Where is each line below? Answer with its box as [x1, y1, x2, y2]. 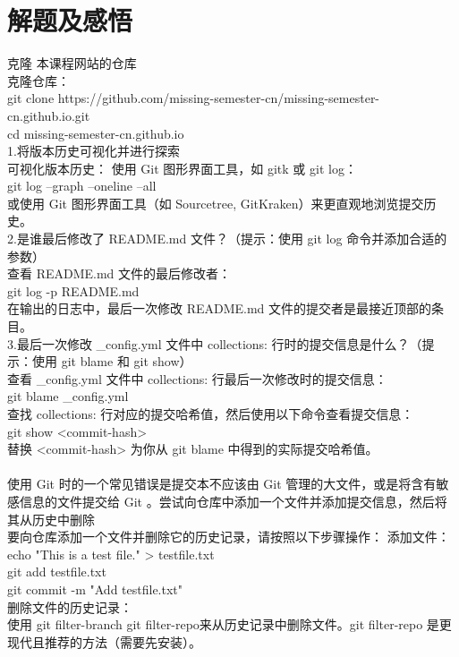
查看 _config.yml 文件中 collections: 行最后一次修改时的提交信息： [7, 369, 387, 388]
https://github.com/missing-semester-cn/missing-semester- [57, 89, 380, 107]
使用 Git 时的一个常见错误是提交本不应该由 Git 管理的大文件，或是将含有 [7, 474, 437, 493]
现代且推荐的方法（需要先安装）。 [7, 632, 201, 651]
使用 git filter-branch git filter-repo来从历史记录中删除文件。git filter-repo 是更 [7, 615, 452, 634]
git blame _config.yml [7, 387, 129, 405]
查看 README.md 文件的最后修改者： [7, 264, 232, 283]
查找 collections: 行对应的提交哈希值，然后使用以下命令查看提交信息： [7, 405, 414, 422]
